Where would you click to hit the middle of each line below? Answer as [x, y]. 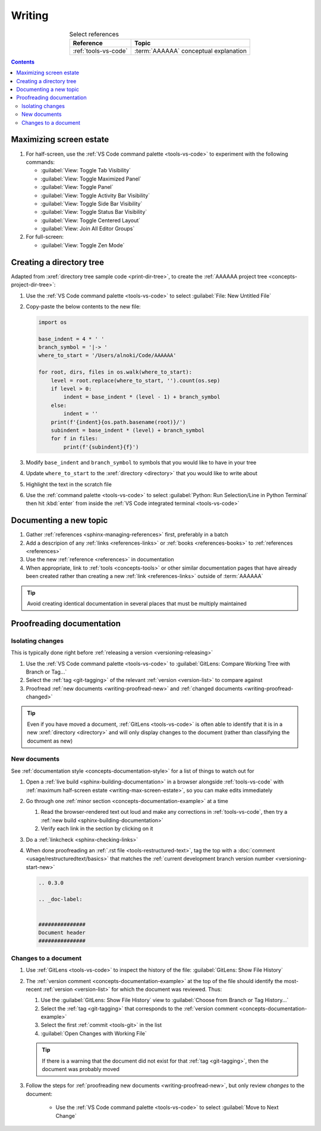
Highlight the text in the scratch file [69, 484]
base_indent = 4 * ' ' [71, 339]
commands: [40, 162]
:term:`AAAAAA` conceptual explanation [191, 50]
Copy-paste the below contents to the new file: [83, 307]
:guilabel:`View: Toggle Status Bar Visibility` [94, 212]
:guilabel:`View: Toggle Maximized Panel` [91, 179]
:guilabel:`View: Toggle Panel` [77, 187]
